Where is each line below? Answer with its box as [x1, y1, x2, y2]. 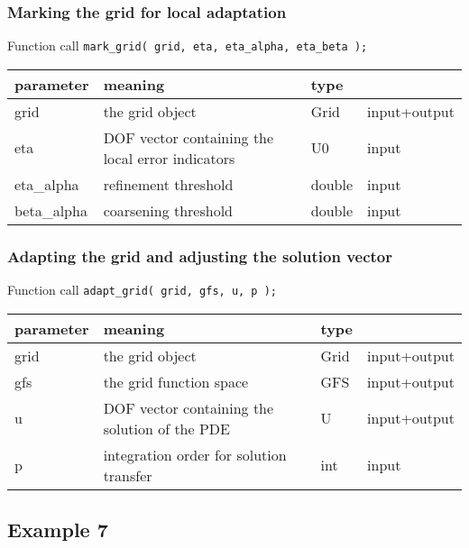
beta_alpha [14, 199, 87, 221]
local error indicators [103, 147, 235, 169]
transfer [103, 464, 152, 486]
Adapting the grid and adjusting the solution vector [7, 244, 393, 267]
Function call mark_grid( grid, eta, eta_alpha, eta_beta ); [7, 36, 368, 55]
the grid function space [103, 370, 249, 392]
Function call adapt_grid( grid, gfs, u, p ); [7, 280, 277, 299]
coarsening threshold [103, 199, 234, 221]
